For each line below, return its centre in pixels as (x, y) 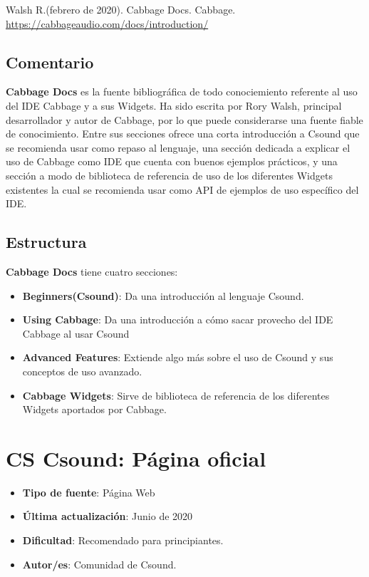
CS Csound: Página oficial (136, 458)
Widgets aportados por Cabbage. (94, 409)
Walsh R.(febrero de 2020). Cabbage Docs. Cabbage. (121, 9)
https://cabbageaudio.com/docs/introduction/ (107, 23)
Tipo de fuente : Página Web (89, 492)
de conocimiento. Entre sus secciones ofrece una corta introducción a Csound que (183, 134)
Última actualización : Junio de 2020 (108, 516)
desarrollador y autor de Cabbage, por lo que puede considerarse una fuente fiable (184, 119)
